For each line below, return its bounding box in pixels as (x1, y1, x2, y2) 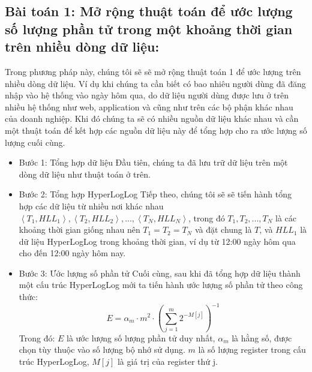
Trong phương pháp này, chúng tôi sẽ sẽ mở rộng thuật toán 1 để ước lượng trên (5, 65, 301, 77)
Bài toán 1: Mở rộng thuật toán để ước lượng (5, 2, 293, 20)
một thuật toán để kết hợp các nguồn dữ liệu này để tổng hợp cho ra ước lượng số (5, 124, 307, 136)
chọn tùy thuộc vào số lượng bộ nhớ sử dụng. (19, 343, 185, 356)
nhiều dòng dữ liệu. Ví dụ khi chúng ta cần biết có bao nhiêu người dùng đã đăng (5, 77, 306, 89)
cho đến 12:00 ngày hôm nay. (19, 247, 126, 259)
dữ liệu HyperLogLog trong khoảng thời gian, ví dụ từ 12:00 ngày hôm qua (19, 235, 296, 247)
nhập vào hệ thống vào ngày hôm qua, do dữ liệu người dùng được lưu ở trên (5, 89, 289, 101)
